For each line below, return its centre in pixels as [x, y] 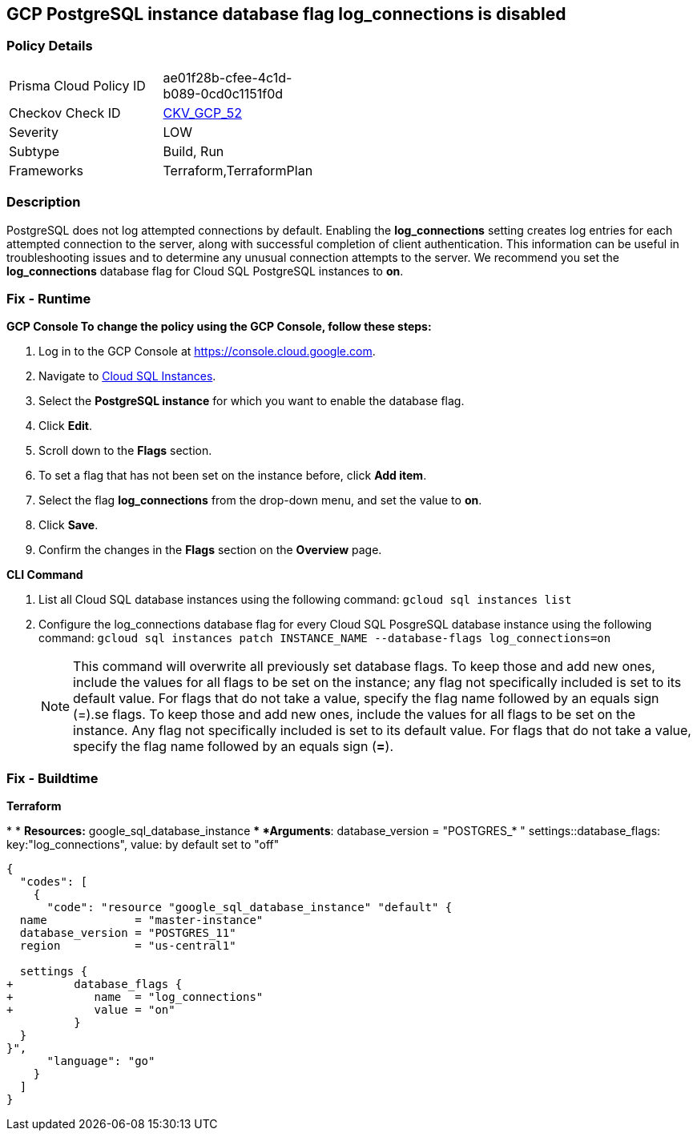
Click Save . [68, 525]
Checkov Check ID [65, 112]
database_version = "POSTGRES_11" [128, 933]
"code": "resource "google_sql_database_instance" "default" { [250, 908]
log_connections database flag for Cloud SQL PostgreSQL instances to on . [205, 271]
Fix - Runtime [49, 298]
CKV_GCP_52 [203, 112]
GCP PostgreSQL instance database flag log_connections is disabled [286, 14]
